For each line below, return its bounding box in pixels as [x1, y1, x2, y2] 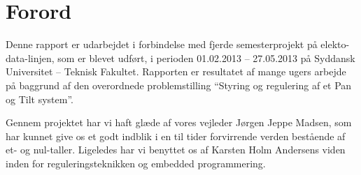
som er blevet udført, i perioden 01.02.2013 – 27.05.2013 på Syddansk [57, 50, 355, 65]
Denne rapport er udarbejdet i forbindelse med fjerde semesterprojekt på [6, 37, 318, 52]
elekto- [320, 37, 350, 52]
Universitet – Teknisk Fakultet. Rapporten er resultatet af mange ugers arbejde [6, 64, 346, 79]
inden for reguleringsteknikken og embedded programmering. [6, 155, 266, 170]
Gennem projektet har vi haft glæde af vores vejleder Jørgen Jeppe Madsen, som [6, 115, 352, 130]
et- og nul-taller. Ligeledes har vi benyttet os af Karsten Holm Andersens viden [6, 142, 346, 157]
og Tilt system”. [6, 91, 73, 106]
